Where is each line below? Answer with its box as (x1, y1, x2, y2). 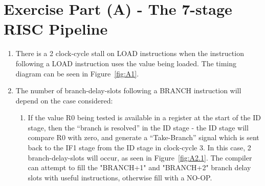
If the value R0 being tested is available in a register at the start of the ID (28, 112, 261, 123)
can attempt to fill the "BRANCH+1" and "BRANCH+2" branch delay (28, 162, 251, 173)
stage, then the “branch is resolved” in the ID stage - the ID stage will (28, 122, 249, 132)
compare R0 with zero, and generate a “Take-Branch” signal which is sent (28, 132, 259, 143)
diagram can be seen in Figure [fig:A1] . (15, 68, 139, 78)
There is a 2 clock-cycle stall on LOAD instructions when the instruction (15, 48, 244, 59)
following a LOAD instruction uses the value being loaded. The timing (15, 58, 236, 68)
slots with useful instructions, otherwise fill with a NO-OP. (28, 172, 212, 182)
